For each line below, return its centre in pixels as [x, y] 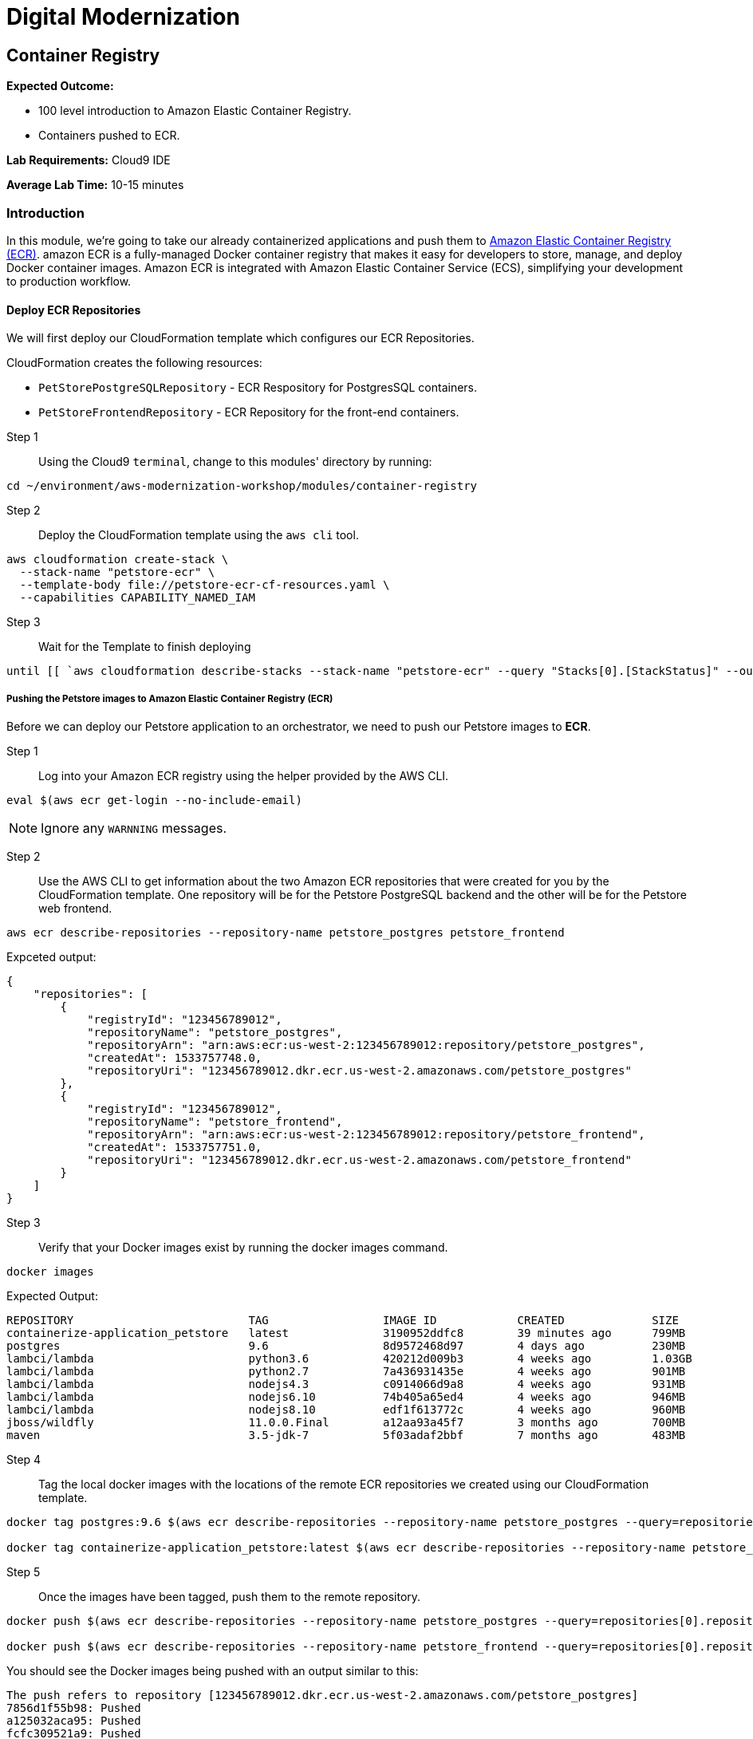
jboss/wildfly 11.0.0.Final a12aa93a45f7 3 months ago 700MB [346, 1422]
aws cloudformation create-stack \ [118, 560]
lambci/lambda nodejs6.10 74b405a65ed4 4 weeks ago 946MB [346, 1396]
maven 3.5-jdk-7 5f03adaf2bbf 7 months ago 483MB [346, 1435]
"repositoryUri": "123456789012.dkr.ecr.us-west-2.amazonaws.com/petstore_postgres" [359, 1070]
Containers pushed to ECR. [109, 136]
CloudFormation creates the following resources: [134, 363]
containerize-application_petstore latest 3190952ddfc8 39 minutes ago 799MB [346, 1333]
